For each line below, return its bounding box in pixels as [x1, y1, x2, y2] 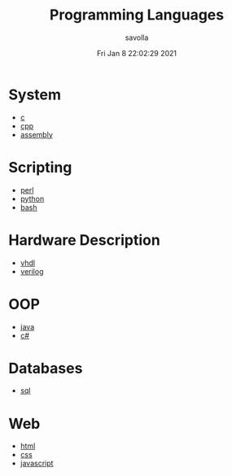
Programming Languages [49, 6, 225, 24]
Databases [8, 359, 83, 378]
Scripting [8, 158, 72, 177]
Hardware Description [8, 230, 160, 249]
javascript [20, 458, 54, 469]
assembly [20, 129, 53, 139]
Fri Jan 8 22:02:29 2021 [96, 48, 177, 58]
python [20, 194, 45, 203]
